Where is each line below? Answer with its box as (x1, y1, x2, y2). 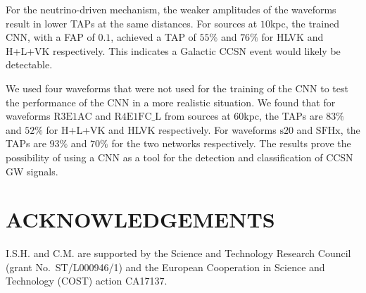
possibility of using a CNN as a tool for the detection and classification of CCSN (6, 149, 353, 164)
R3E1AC (53, 112, 92, 123)
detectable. (6, 57, 53, 72)
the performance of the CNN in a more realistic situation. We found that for (6, 94, 336, 109)
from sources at (164, 108, 231, 123)
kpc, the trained (270, 15, 339, 30)
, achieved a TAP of (111, 30, 196, 44)
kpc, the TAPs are (244, 108, 323, 123)
